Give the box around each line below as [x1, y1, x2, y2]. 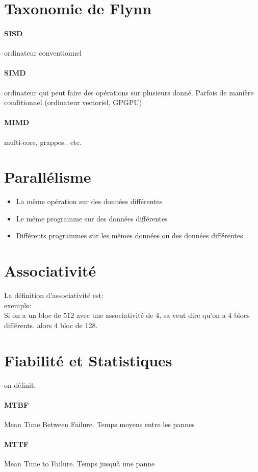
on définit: [4, 379, 36, 390]
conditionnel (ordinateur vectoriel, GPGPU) [4, 97, 142, 108]
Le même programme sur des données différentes [16, 213, 168, 223]
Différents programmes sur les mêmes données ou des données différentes [16, 230, 243, 241]
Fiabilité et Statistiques [4, 350, 172, 370]
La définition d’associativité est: [4, 290, 104, 301]
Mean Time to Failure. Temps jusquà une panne [4, 458, 155, 469]
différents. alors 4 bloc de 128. [4, 319, 98, 330]
